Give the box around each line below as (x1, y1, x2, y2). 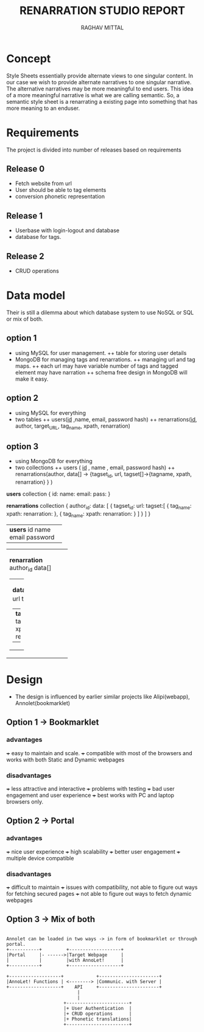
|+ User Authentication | (63, 1005, 132, 1011)
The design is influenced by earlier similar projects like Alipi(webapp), (15, 693, 190, 700)
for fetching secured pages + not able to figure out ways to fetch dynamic (6, 890, 192, 897)
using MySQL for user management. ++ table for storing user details (15, 349, 187, 356)
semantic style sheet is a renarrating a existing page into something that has (6, 98, 198, 105)
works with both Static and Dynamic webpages (6, 756, 125, 763)
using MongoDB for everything (15, 458, 93, 465)
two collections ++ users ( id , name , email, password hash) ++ (15, 464, 175, 471)
